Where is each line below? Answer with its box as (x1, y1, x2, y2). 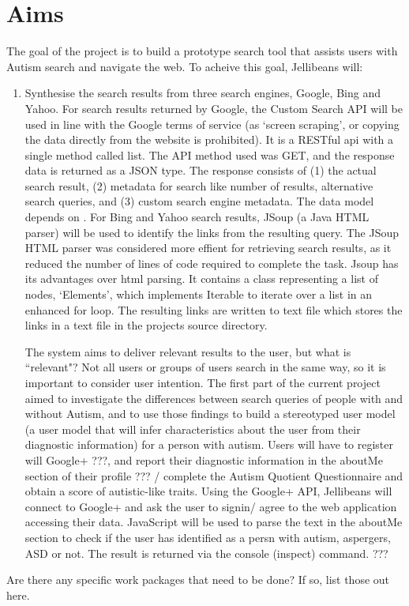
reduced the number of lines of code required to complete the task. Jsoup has (24, 254, 399, 271)
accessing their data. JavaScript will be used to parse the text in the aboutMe (24, 514, 403, 530)
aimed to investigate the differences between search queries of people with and (24, 390, 403, 406)
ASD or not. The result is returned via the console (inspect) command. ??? (24, 544, 388, 561)
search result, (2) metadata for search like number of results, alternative (24, 177, 373, 194)
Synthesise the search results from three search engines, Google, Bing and (24, 85, 381, 101)
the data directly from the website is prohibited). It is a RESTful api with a (24, 131, 394, 148)
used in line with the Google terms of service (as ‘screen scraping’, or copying (24, 115, 400, 132)
